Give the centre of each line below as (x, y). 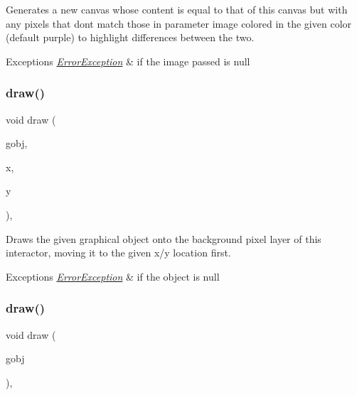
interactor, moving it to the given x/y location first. (118, 253)
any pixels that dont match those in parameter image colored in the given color (179, 23)
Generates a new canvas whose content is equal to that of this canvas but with (177, 9)
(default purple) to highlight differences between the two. (130, 37)
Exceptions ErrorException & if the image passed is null (128, 61)
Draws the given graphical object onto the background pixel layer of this (164, 238)
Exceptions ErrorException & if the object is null (113, 276)
